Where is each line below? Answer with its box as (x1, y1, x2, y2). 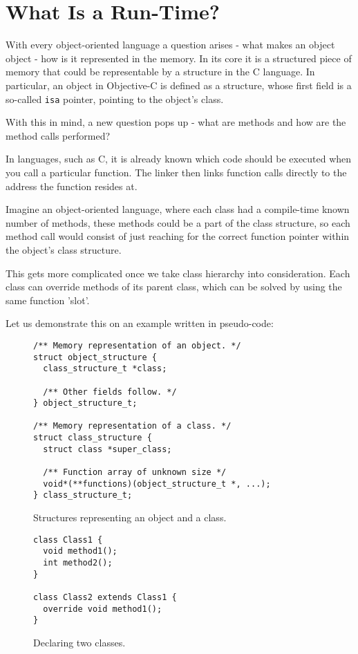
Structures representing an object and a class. (33, 510, 227, 525)
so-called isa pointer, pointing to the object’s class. (6, 91, 224, 106)
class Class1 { (33, 534, 103, 545)
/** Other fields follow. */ (43, 386, 177, 397)
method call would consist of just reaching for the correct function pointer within (6, 229, 350, 243)
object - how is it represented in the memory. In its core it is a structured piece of (6, 50, 352, 65)
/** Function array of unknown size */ (43, 467, 227, 478)
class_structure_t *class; (43, 364, 167, 374)
